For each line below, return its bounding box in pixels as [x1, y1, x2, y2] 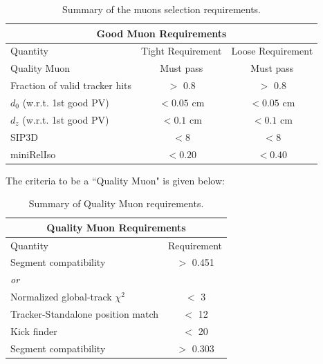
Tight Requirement [141, 44, 222, 58]
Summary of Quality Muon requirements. [28, 196, 204, 211]
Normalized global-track [10, 289, 112, 304]
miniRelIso [10, 146, 56, 161]
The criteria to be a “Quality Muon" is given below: [6, 173, 225, 187]
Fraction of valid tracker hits [10, 78, 132, 93]
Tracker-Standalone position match [10, 307, 159, 320]
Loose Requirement [231, 44, 313, 58]
